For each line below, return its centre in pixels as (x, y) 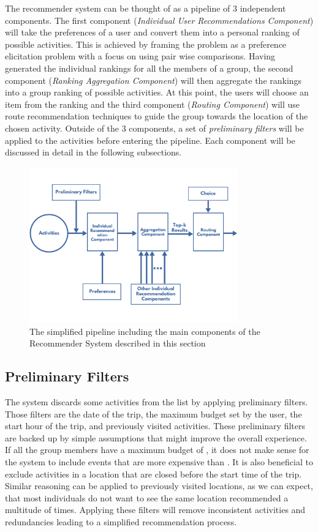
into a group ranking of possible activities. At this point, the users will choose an (157, 92)
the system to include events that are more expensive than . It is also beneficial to (159, 462)
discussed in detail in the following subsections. (93, 152)
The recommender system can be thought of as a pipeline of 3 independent (146, 8)
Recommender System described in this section (118, 343)
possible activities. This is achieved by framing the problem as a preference (146, 44)
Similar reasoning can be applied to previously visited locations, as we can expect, (159, 486)
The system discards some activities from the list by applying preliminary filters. (157, 402)
